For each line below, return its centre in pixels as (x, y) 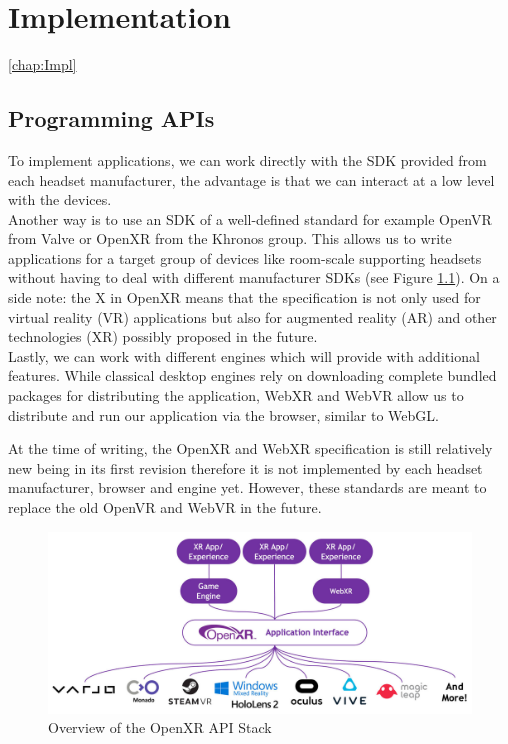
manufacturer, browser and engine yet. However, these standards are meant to (247, 487)
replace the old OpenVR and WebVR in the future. (165, 507)
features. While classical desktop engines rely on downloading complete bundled (252, 375)
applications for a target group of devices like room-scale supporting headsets (245, 257)
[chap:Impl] (42, 64)
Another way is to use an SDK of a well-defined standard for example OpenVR (250, 218)
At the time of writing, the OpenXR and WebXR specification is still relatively (250, 448)
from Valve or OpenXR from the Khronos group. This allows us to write (230, 238)
